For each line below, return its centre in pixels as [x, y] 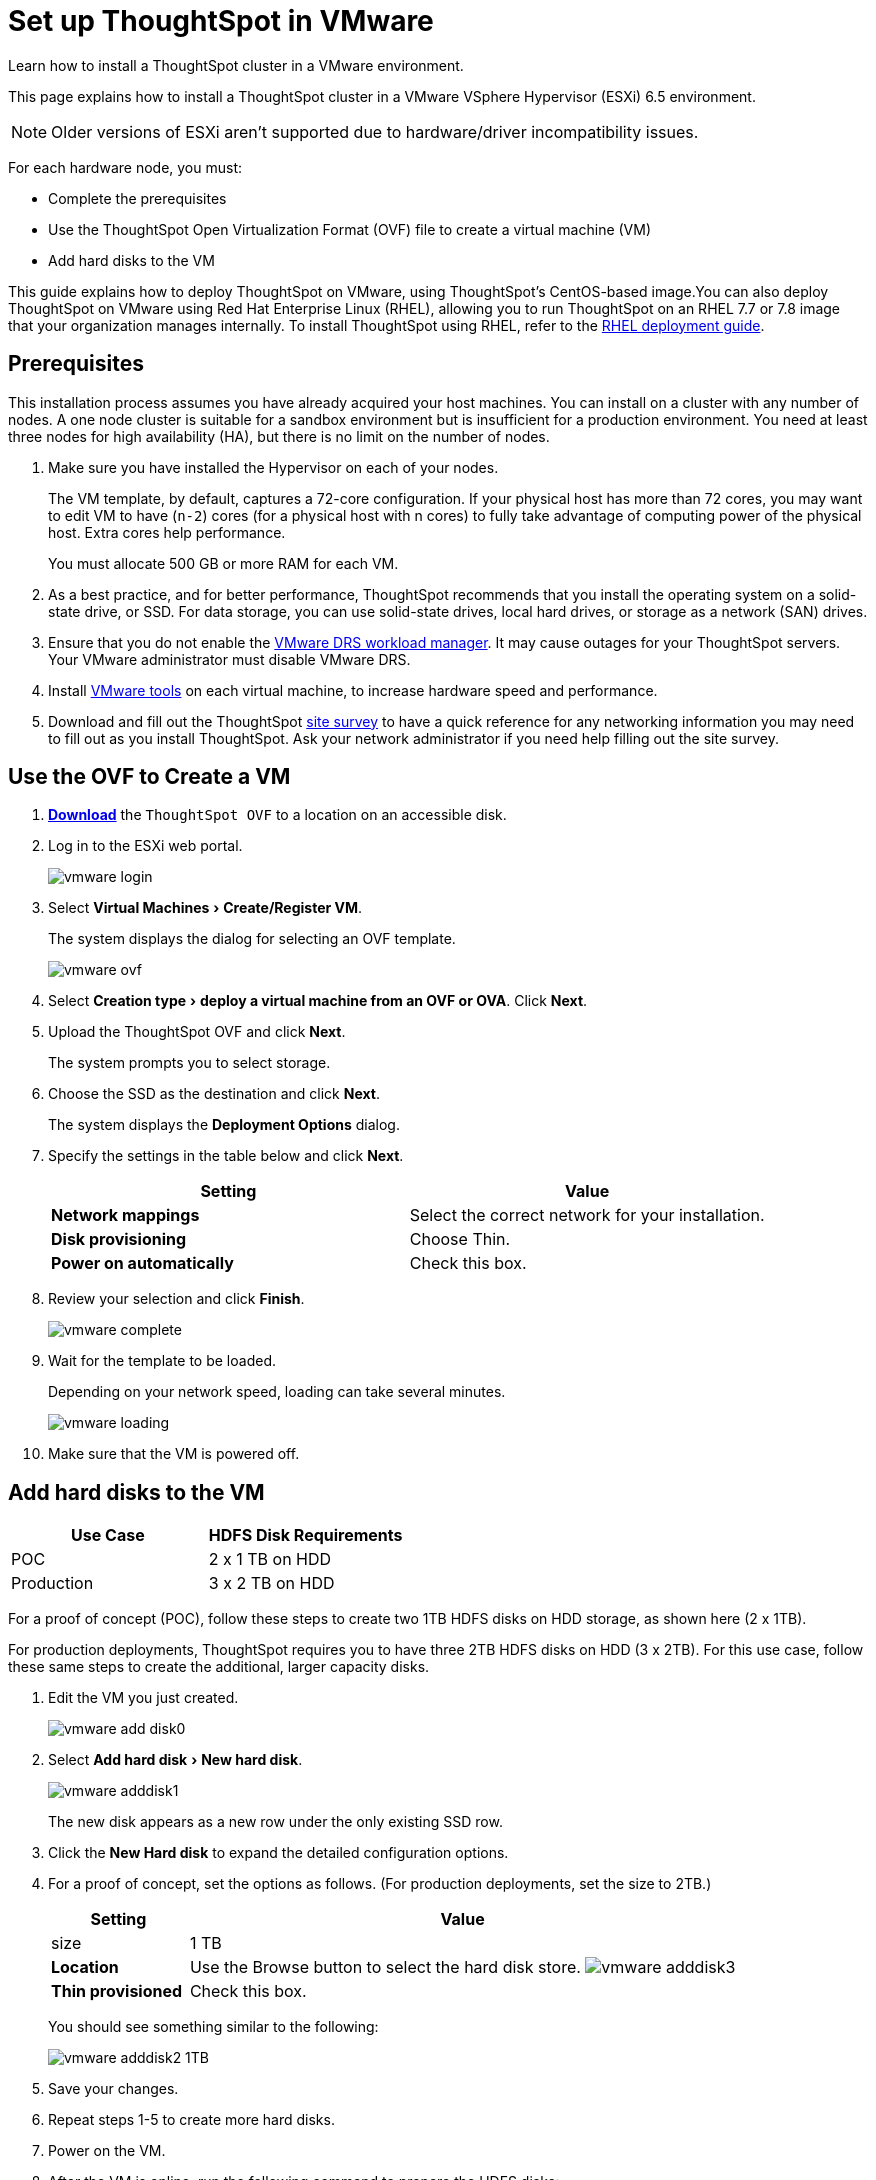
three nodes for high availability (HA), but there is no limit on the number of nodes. [279, 436]
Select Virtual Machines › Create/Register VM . [205, 908]
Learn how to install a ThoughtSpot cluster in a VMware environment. [236, 65]
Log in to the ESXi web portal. [145, 846]
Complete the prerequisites [137, 198]
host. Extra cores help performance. [167, 532]
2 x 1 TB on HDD [270, 1559]
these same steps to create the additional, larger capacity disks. [219, 1667]
